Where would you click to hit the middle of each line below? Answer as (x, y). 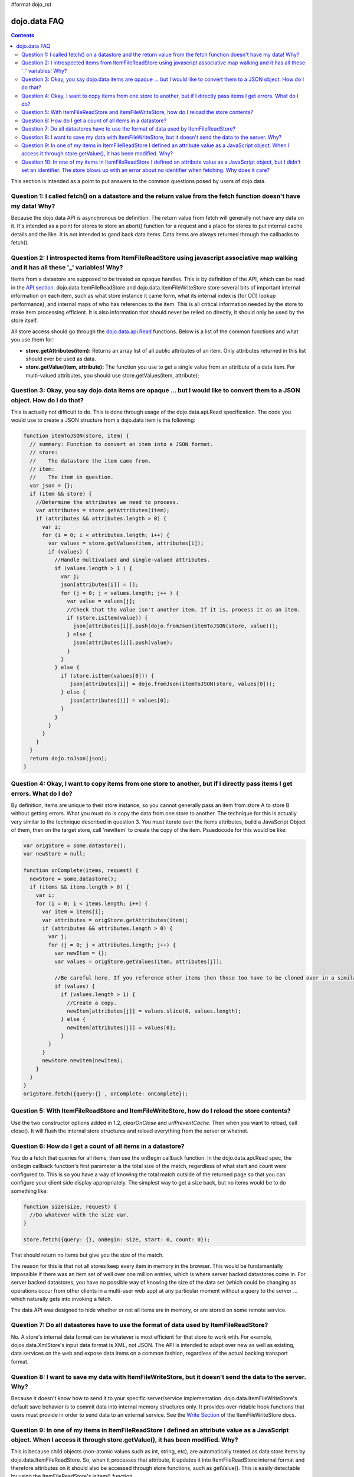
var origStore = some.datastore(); (75, 846)
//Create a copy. (92, 1003)
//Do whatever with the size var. (80, 1215)
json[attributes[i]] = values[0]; (120, 700)
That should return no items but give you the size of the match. (87, 1255)
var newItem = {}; (81, 953)
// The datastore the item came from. (91, 461)
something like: (29, 1191)
